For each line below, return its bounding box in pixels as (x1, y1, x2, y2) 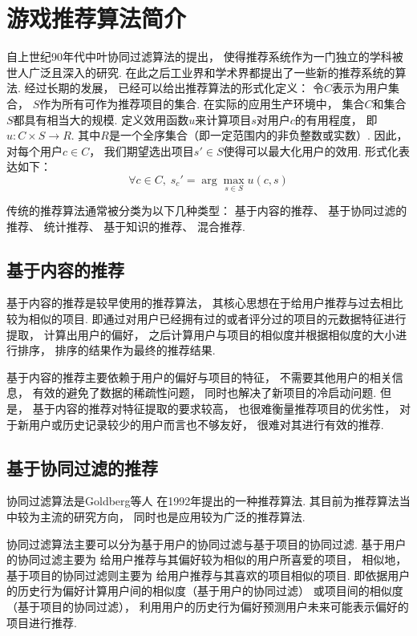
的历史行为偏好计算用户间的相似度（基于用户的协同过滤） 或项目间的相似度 (6, 582, 403, 599)
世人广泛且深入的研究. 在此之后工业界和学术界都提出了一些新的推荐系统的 (6, 63, 395, 80)
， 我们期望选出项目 (89, 142, 194, 159)
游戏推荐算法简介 (6, 2, 187, 34)
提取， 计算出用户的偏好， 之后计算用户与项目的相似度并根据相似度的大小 (6, 326, 396, 342)
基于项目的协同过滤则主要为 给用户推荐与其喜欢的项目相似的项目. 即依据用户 (6, 566, 411, 583)
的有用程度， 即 (294, 111, 378, 128)
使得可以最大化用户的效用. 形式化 (223, 142, 399, 159)
